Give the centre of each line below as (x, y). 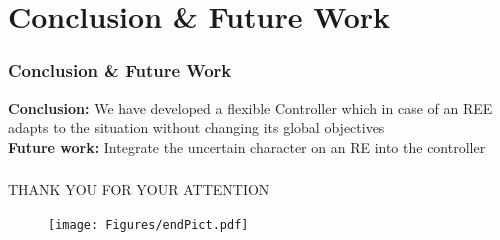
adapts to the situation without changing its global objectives (196, 127)
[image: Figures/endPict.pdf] (148, 224)
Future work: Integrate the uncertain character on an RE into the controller (247, 146)
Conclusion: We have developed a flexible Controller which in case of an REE (250, 107)
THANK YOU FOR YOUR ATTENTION (139, 189)
